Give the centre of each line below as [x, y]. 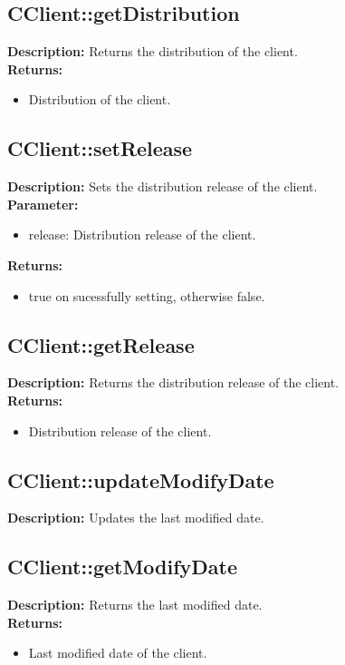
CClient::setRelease [100, 148]
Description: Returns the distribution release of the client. [173, 382]
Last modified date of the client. [118, 653]
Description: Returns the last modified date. [135, 605]
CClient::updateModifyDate [141, 479]
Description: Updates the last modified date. [136, 518]
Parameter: [43, 204]
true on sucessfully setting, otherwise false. [147, 295]
